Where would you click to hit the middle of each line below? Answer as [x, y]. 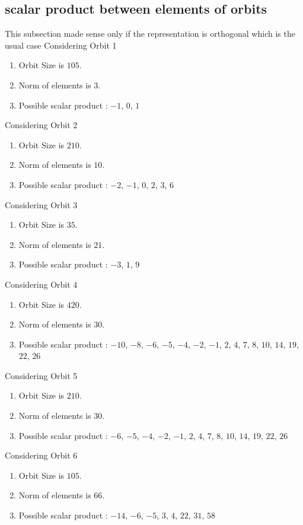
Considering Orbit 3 [41, 204]
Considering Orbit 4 [41, 284]
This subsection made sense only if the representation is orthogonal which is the [150, 34]
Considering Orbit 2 [41, 125]
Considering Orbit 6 [41, 455]
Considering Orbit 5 [41, 375]
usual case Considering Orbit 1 [61, 45]
